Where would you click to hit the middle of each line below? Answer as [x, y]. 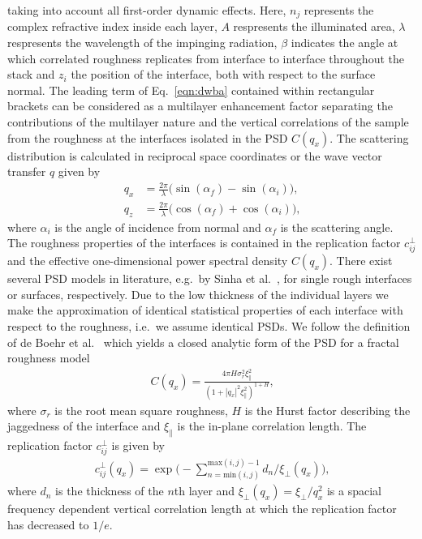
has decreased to [48, 524]
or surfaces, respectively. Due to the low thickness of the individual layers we [198, 294]
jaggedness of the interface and [84, 426]
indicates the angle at [344, 43]
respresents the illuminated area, [314, 26]
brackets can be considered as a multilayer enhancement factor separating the [200, 106]
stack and [31, 74]
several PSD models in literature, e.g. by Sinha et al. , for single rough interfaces [210, 278]
